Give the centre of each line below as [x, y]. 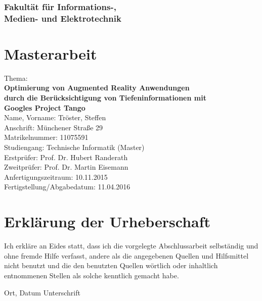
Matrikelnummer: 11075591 [46, 137]
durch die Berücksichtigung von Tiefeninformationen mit [105, 98]
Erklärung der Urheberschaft [107, 221]
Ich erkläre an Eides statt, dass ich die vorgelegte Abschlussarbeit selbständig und [131, 246]
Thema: [16, 78]
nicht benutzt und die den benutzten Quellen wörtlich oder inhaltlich [111, 265]
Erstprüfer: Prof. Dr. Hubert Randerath [66, 157]
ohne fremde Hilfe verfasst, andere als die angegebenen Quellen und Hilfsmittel [126, 255]
